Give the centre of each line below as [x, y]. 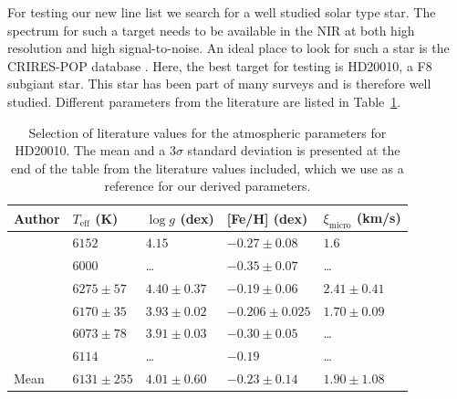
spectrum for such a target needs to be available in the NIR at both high [211, 30]
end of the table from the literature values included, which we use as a [207, 168]
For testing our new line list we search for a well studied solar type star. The [222, 12]
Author [37, 218]
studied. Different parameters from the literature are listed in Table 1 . [204, 101]
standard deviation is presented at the [294, 150]
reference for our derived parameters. [208, 186]
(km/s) [379, 217]
